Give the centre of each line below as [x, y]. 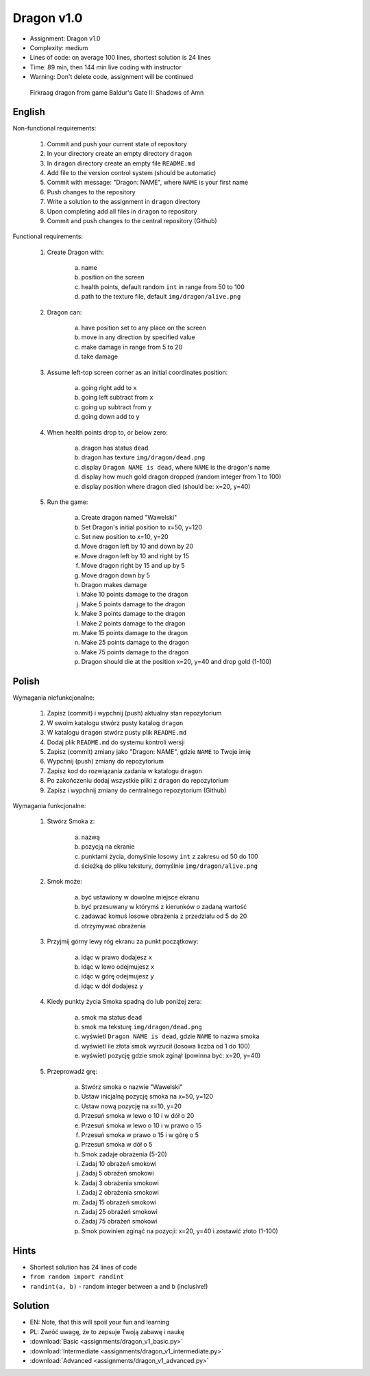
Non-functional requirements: [54, 128]
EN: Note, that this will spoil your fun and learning [100, 1322]
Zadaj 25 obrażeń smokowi [119, 1212]
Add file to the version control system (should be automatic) [132, 172]
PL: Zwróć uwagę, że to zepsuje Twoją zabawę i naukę [107, 1331]
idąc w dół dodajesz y [112, 986]
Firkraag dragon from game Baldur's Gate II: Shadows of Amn [117, 92]
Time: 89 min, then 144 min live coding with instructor [106, 67]
